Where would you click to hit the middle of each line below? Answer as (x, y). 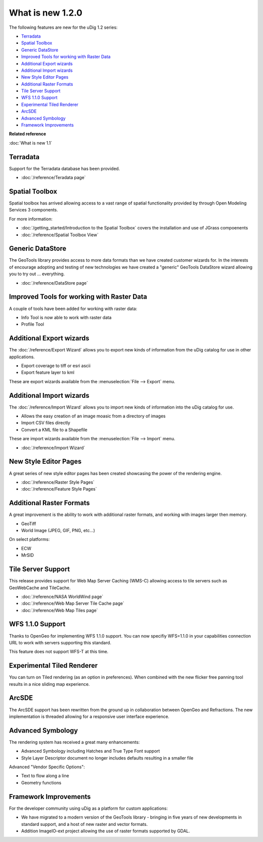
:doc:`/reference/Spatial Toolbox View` (60, 235)
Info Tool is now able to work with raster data (66, 317)
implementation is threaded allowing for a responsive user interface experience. (89, 716)
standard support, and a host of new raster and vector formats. (85, 824)
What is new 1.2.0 (46, 13)
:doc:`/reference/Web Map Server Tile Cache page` (73, 603)
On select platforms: (29, 539)
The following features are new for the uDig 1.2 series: (63, 27)
